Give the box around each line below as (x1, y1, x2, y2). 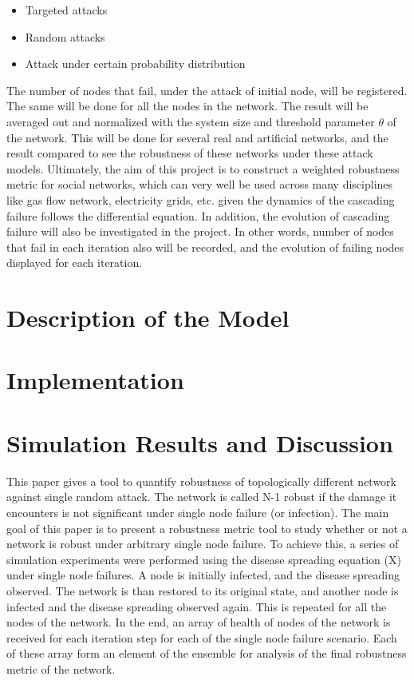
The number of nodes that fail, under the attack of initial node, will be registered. (6, 82, 408, 98)
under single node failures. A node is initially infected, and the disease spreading (6, 567, 400, 583)
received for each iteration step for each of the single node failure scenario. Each (6, 629, 397, 646)
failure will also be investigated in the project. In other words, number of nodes (6, 223, 394, 240)
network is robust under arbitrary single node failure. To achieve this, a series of (6, 535, 399, 552)
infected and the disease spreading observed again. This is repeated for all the (6, 598, 387, 614)
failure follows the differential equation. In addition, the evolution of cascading (6, 207, 390, 224)
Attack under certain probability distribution (25, 55, 246, 72)
